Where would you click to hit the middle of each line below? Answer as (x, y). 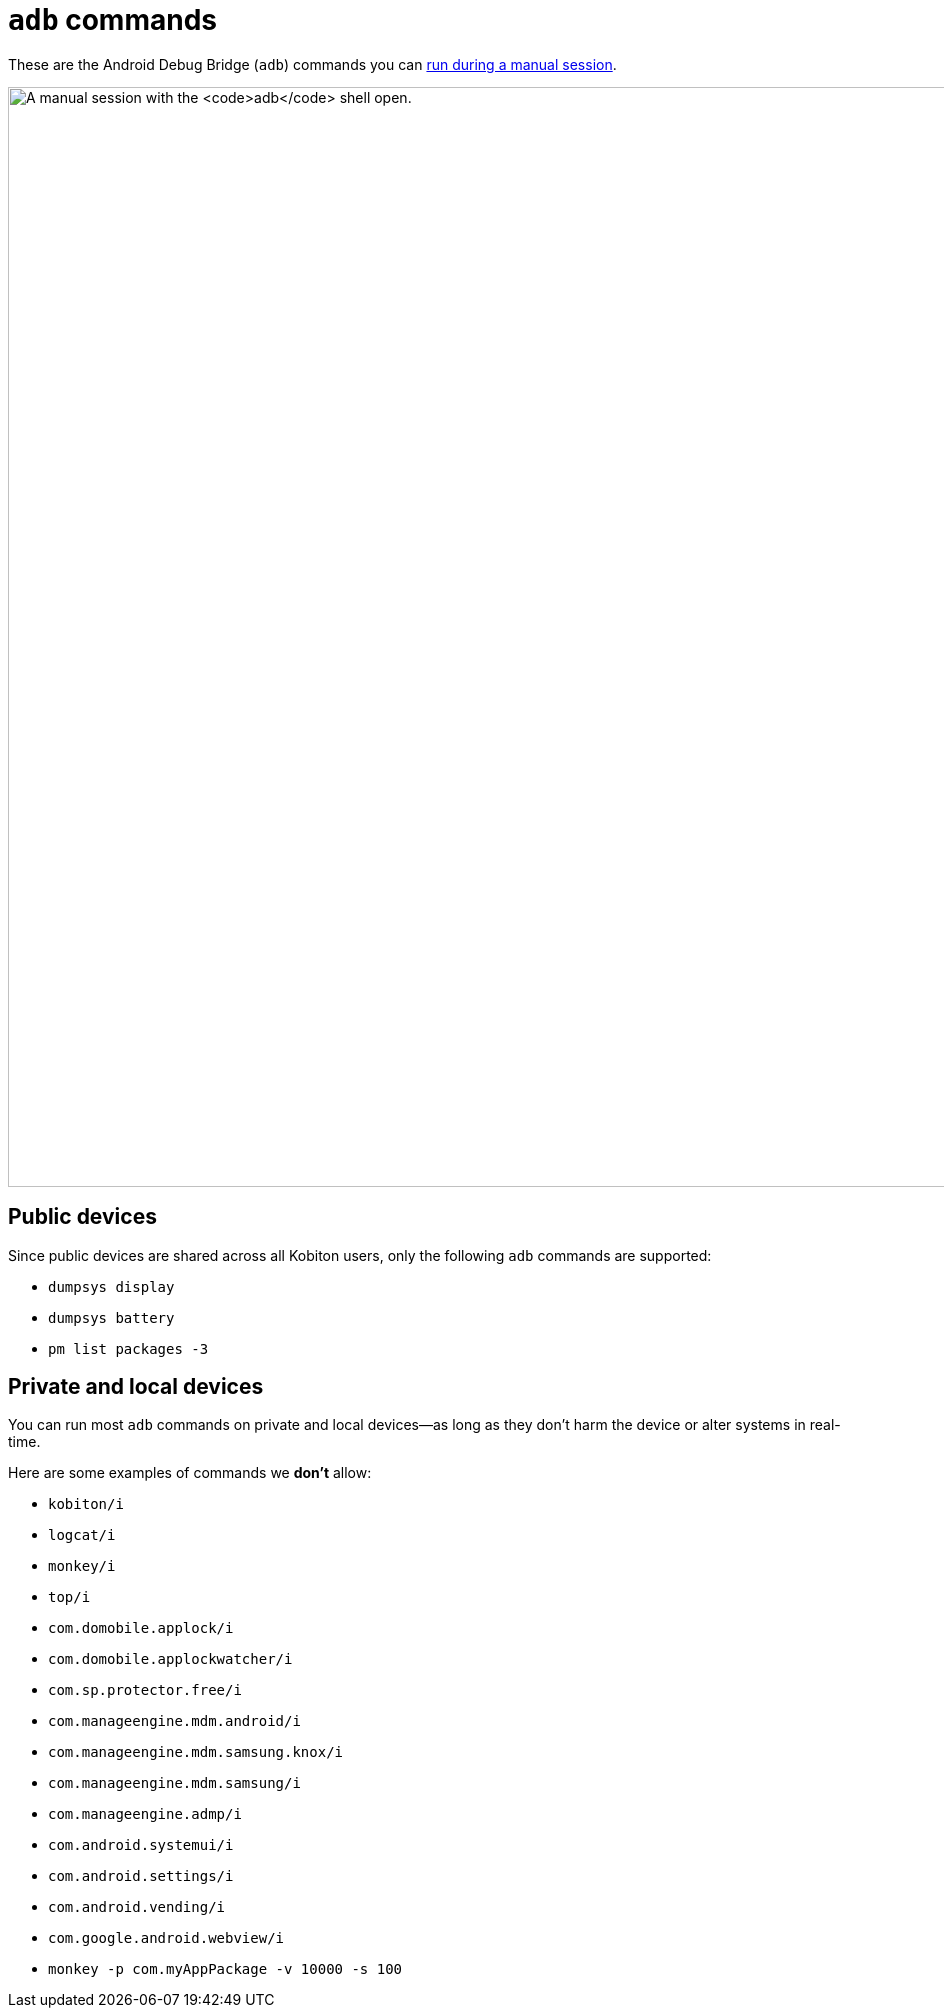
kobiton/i (86, 1504)
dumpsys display (111, 1286)
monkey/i (82, 1566)
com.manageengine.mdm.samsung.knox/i (196, 1752)
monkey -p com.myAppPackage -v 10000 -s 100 (225, 1969)
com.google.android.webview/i (166, 1938)
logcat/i (82, 1535)
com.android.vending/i (137, 1907)
